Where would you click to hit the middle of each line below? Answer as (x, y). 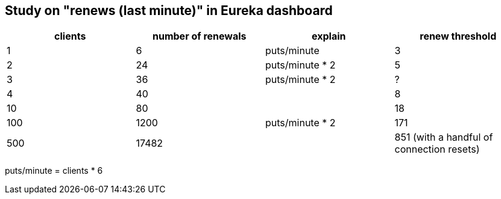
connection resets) (437, 149)
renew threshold (458, 36)
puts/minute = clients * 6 (54, 171)
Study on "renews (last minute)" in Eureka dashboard (169, 11)
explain (329, 36)
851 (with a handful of (444, 137)
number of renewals (200, 36)
